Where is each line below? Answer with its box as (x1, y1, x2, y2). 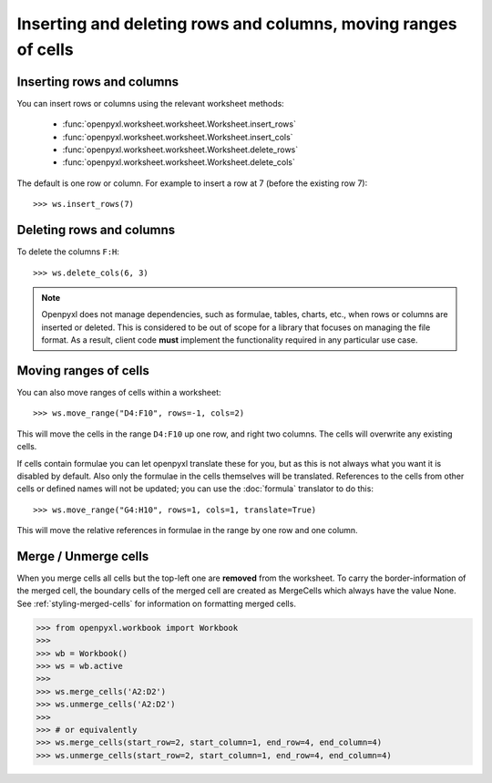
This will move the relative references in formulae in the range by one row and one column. (16, 525, 359, 536)
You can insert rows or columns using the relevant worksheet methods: (16, 98, 284, 108)
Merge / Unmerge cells (16, 548, 149, 564)
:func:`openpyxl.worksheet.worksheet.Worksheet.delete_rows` (62, 144, 299, 155)
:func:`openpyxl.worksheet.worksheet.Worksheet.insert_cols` (62, 131, 293, 142)
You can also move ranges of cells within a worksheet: (16, 386, 222, 397)
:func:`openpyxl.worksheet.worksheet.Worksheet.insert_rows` (62, 118, 296, 129)
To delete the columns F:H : (16, 246, 120, 257)
